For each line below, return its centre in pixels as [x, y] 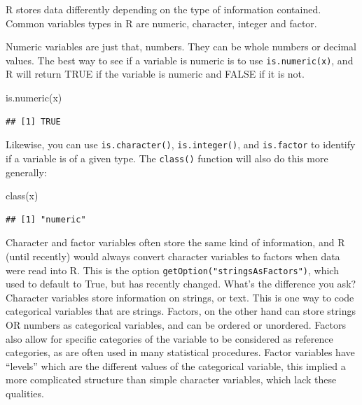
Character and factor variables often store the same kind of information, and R [175, 242]
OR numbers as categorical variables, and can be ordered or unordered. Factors [176, 324]
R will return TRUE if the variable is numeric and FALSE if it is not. [155, 74]
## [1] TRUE [33, 121]
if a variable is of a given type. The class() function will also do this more [167, 158]
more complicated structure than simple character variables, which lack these [171, 379]
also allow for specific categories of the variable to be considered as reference [169, 338]
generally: [26, 172]
